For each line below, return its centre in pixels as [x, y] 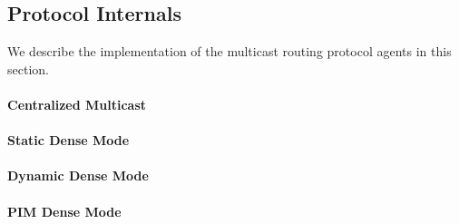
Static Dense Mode [68, 140]
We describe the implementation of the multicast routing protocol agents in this [229, 51]
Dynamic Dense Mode [78, 175]
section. [28, 68]
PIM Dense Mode [64, 211]
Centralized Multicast [77, 104]
